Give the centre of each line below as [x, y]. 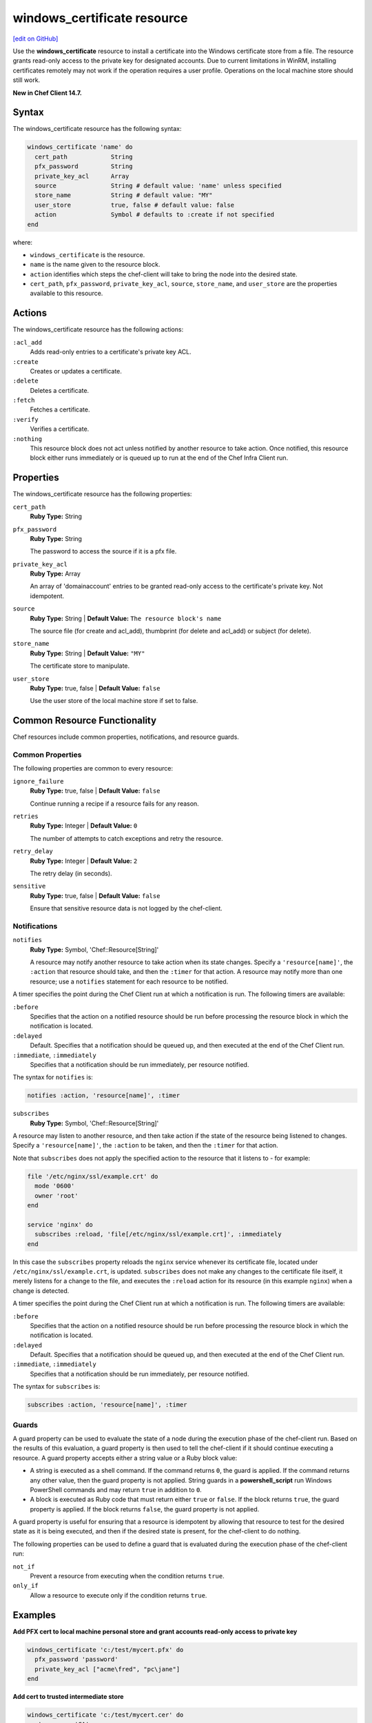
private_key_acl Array [82, 176]
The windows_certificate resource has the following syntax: [97, 129]
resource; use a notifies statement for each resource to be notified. [129, 981]
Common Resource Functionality [85, 721]
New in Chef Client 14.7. [48, 92]
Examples [34, 1615]
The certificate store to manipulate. [80, 666]
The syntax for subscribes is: [56, 1387]
